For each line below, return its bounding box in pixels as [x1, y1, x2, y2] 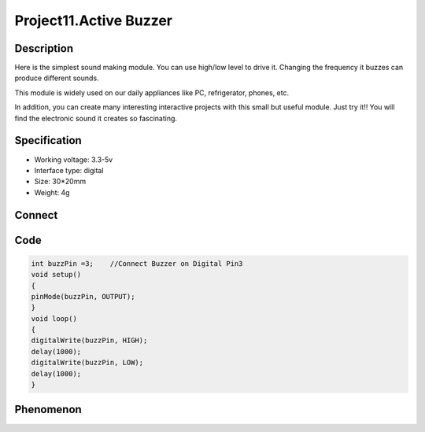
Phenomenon [14, 403, 82, 416]
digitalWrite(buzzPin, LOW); [31, 358, 144, 367]
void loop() [31, 314, 78, 323]
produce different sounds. [14, 73, 99, 83]
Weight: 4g [34, 187, 70, 197]
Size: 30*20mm [34, 177, 87, 186]
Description [14, 42, 74, 55]
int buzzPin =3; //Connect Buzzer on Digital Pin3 [31, 259, 243, 268]
